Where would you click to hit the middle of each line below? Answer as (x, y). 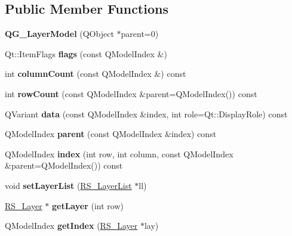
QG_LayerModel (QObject (59, 34)
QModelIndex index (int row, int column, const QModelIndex (119, 153)
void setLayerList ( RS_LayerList (68, 185)
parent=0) (140, 34)
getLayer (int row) (88, 205)
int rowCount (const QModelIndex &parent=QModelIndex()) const (131, 93)
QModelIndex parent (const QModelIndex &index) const (111, 134)
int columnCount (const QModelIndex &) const (96, 74)
